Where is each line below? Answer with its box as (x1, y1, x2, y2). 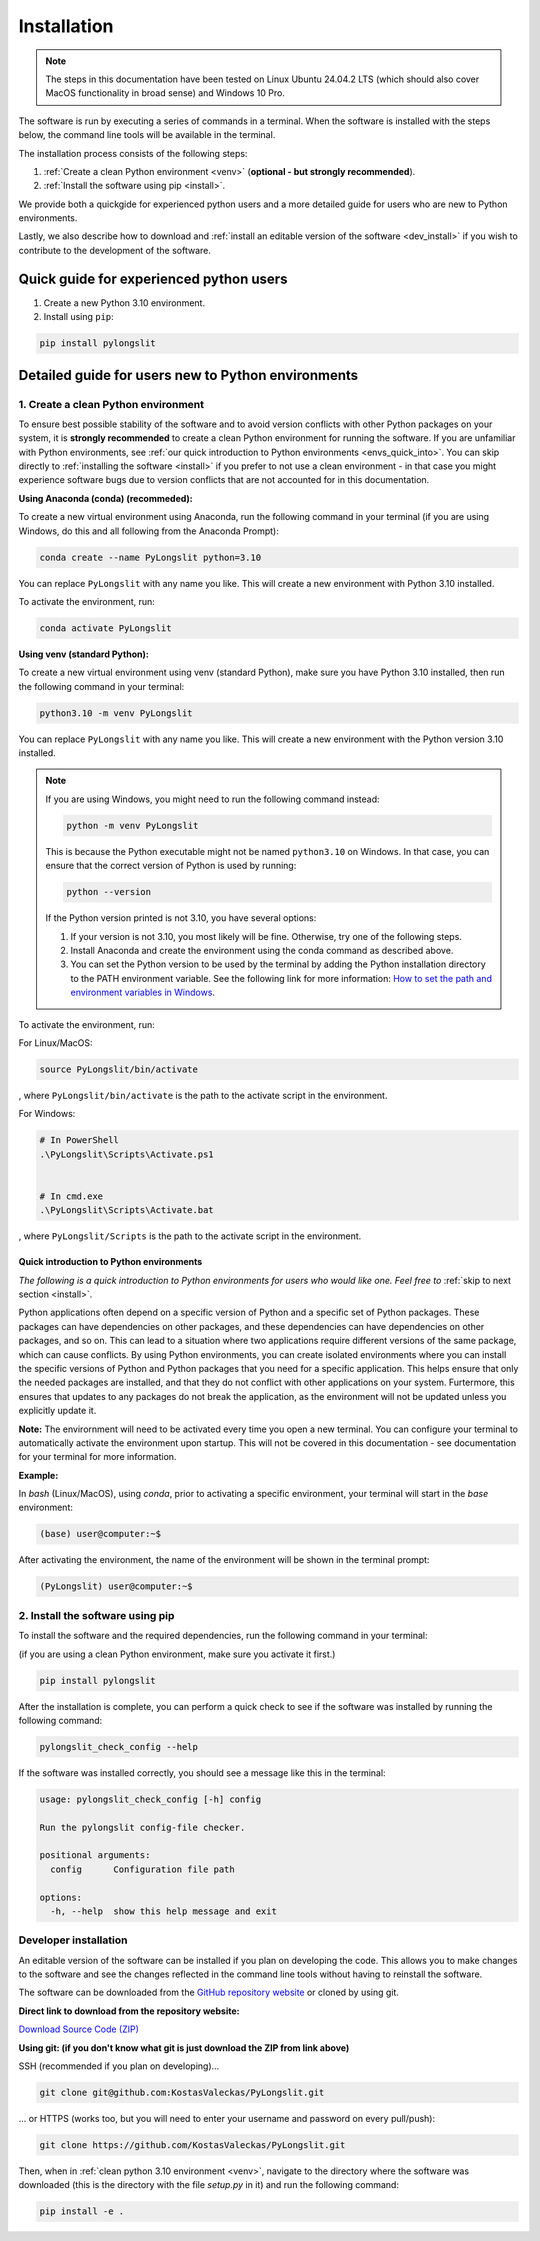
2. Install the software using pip (18, 1608, 175, 1622)
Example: (18, 1469, 59, 1481)
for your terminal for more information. (18, 1451, 177, 1463)
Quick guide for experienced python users (18, 270, 288, 287)
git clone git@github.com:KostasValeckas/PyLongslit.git (39, 2087, 325, 2099)
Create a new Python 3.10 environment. (43, 296, 205, 309)
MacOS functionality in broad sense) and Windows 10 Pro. (45, 87, 285, 99)
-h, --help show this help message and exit (50, 1905, 277, 1917)
